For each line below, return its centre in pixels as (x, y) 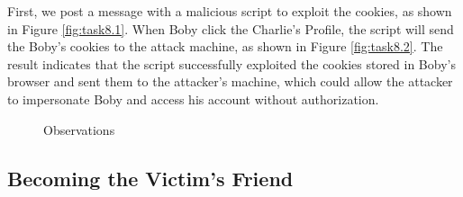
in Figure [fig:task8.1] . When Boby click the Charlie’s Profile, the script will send (231, 28)
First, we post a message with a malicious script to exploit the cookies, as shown (230, 11)
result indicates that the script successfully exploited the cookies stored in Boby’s (231, 63)
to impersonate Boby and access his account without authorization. (193, 98)
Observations (79, 129)
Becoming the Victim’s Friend (150, 178)
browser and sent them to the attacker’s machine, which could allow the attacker (230, 81)
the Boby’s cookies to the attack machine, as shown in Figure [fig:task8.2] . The (225, 46)
